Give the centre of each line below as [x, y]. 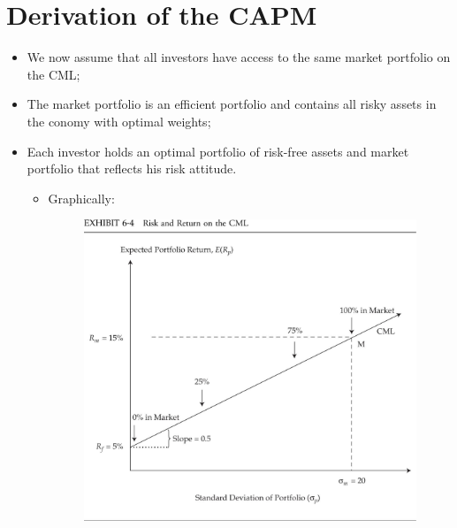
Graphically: [81, 198]
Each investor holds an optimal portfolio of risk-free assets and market [218, 151]
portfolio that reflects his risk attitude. [132, 168]
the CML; [53, 74]
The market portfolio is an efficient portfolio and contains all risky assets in [232, 104]
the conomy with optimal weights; [119, 121]
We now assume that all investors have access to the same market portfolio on [239, 57]
